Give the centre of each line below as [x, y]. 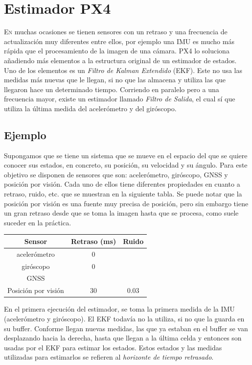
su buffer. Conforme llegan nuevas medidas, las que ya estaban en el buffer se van [126, 328]
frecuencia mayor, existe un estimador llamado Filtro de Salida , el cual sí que [120, 99]
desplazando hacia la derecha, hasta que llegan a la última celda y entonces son [123, 338]
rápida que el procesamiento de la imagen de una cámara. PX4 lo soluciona [117, 51]
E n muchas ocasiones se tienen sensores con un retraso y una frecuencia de [116, 32]
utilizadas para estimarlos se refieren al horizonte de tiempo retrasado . [109, 357]
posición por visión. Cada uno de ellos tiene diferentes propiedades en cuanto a [122, 184]
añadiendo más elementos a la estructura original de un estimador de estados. [120, 60]
